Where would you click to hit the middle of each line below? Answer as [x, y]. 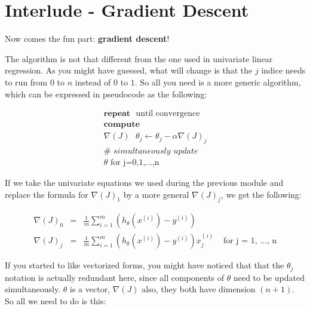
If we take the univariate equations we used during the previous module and [144, 183]
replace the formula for [47, 194]
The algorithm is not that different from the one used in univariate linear [139, 58]
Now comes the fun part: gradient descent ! [87, 39]
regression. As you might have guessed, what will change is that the [129, 70]
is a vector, [90, 289]
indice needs [283, 70]
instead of [93, 82]
